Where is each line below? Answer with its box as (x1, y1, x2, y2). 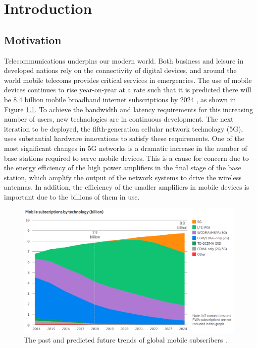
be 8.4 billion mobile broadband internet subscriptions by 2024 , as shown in (4, 94, 236, 104)
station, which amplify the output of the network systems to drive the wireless (4, 172, 242, 182)
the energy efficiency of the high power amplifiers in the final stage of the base (4, 162, 242, 173)
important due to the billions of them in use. (4, 191, 140, 202)
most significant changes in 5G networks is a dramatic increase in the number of (4, 142, 248, 153)
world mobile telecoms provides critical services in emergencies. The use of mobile (4, 74, 252, 85)
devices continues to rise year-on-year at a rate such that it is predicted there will (4, 84, 252, 95)
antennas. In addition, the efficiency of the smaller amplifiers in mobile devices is (4, 182, 249, 192)
